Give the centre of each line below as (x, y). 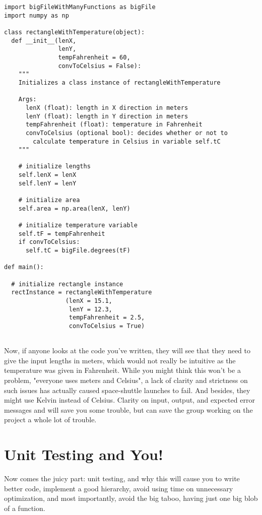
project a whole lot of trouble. (50, 420)
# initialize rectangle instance (67, 284)
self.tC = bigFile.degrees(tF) (78, 251)
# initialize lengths (54, 167)
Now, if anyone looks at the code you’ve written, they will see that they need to (127, 350)
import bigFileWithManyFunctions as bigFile (80, 7)
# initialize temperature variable (78, 226)
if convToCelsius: (49, 242)
